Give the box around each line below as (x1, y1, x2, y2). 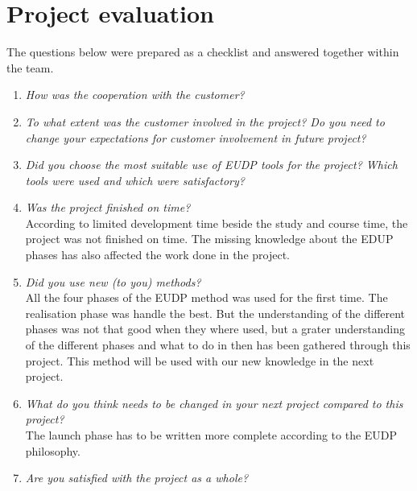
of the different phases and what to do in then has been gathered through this (25, 336, 411, 353)
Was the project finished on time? (25, 199, 191, 216)
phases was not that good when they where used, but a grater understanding (25, 320, 405, 337)
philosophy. (25, 442, 81, 459)
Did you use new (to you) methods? (25, 273, 201, 290)
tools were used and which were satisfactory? (25, 171, 245, 188)
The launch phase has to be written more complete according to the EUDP (25, 427, 398, 443)
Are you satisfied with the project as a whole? (25, 469, 249, 486)
